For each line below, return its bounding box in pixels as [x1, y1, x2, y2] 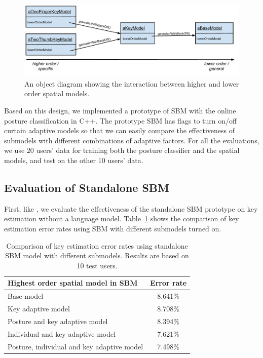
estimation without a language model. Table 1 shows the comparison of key [4, 213, 239, 224]
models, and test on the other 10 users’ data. [4, 155, 143, 166]
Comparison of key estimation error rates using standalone [6, 240, 188, 251]
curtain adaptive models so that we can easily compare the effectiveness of [4, 125, 235, 136]
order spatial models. [24, 88, 90, 99]
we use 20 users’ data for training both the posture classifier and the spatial [4, 145, 240, 155]
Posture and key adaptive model [8, 315, 108, 326]
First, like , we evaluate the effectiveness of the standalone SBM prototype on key [4, 203, 258, 214]
